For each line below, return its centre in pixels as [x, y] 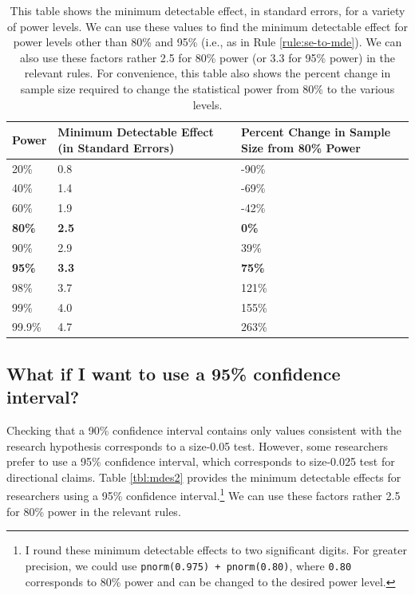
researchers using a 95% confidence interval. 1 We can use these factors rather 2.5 [204, 495]
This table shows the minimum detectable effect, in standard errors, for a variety [207, 10]
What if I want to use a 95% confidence [174, 373]
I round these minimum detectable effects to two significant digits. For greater [216, 550]
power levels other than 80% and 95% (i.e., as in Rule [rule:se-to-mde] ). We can [207, 42]
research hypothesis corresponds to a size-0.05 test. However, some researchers [198, 445]
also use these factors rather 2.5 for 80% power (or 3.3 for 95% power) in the [207, 57]
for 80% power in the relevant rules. [94, 511]
